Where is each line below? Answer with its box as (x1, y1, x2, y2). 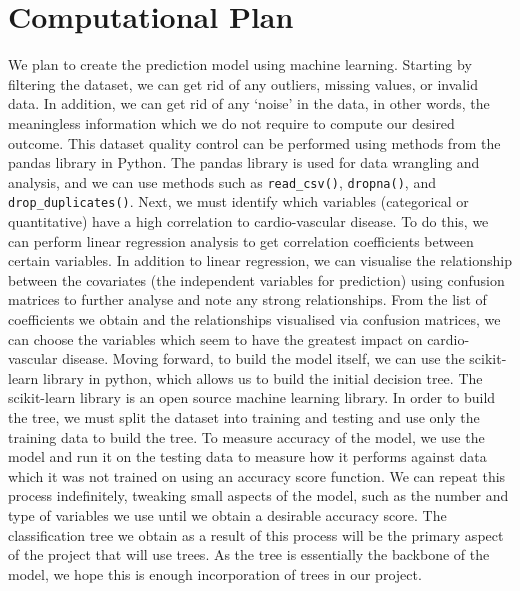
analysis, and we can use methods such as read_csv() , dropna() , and (8, 171, 436, 192)
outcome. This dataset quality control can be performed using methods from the (8, 132, 501, 153)
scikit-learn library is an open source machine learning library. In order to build (8, 387, 496, 408)
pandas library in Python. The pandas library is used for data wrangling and (8, 152, 480, 173)
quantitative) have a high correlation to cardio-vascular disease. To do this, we (8, 211, 489, 231)
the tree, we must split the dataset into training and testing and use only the (8, 406, 480, 427)
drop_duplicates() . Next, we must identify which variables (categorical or (8, 191, 469, 212)
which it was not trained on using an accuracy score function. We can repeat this (8, 465, 506, 486)
